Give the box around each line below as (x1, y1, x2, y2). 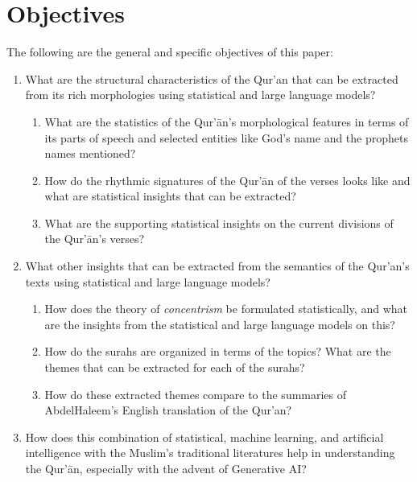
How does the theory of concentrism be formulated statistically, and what (44, 300, 407, 317)
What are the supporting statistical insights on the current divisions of (44, 214, 394, 231)
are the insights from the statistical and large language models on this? (44, 315, 395, 332)
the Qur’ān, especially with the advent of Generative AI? (25, 460, 307, 476)
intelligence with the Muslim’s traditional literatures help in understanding (25, 444, 395, 461)
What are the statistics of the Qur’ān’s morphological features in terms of (44, 113, 409, 130)
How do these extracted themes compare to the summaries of (44, 385, 347, 402)
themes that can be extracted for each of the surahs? (44, 359, 305, 376)
